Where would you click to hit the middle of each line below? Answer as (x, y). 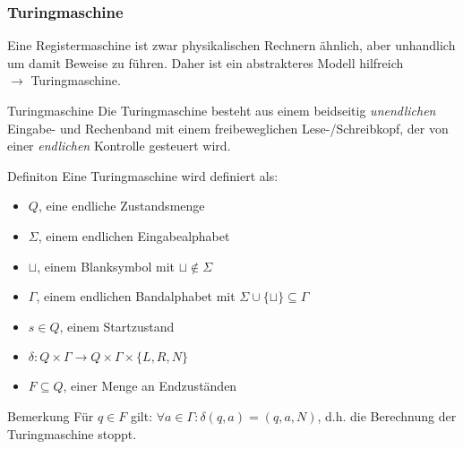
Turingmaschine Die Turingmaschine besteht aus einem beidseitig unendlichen (222, 110)
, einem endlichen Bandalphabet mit (136, 296)
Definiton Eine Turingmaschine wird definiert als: (143, 175)
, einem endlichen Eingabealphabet (134, 235)
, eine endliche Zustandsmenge (121, 206)
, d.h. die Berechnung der (387, 415)
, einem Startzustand (117, 326)
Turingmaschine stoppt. (72, 433)
